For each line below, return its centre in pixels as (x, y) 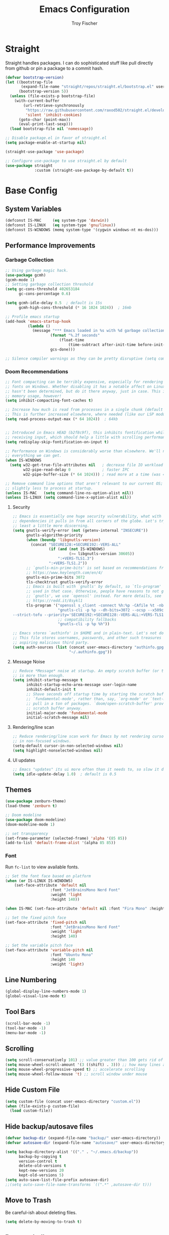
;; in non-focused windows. (42, 741)
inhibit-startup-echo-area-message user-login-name (81, 685)
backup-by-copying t (40, 1156)
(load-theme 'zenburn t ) (31, 806)
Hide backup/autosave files (49, 1126)
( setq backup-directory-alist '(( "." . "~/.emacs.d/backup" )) (72, 1152)
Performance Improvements (50, 246)
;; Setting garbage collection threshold (49, 285)
